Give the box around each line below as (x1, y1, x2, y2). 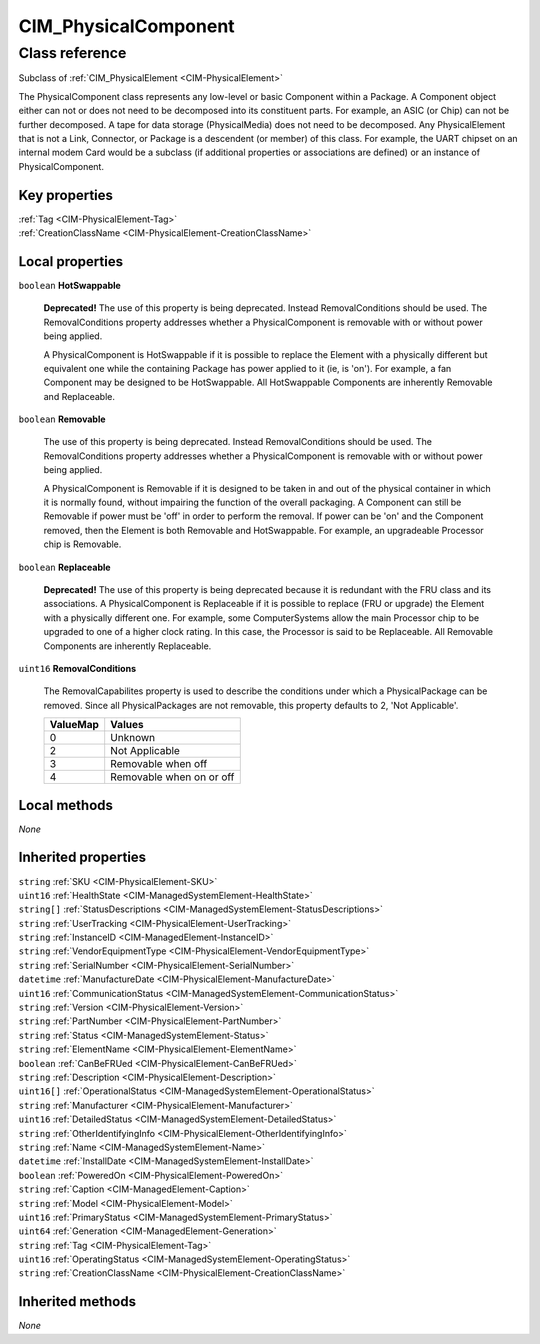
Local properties (18, 253, 124, 270)
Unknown (110, 731, 156, 745)
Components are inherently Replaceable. (43, 640, 212, 652)
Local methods (18, 796, 114, 814)
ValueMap (49, 718, 100, 732)
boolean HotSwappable (18, 279, 122, 291)
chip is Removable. (43, 538, 122, 550)
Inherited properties (18, 849, 147, 866)
